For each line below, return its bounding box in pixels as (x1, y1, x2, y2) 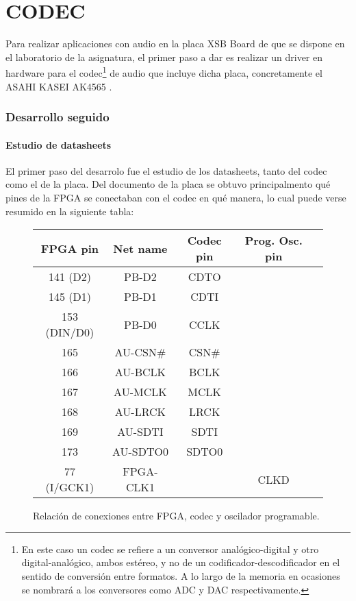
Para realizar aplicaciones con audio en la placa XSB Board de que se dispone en (5, 36, 345, 51)
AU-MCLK (114, 384, 167, 400)
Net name (113, 240, 168, 256)
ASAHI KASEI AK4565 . (5, 79, 112, 93)
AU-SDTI (117, 424, 164, 440)
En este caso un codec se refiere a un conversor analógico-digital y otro (21, 541, 319, 556)
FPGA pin (40, 240, 99, 256)
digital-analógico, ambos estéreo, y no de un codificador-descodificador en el (21, 555, 340, 569)
